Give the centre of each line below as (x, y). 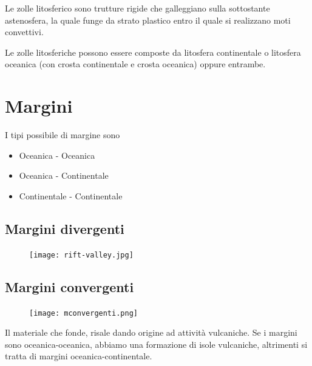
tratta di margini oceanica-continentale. (79, 356)
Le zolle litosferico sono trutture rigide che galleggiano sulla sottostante (137, 8)
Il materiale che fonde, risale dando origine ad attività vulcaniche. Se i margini (151, 332)
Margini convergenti (70, 286)
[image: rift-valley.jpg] (81, 255)
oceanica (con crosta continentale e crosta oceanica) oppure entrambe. (135, 64)
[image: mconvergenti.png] (83, 313)
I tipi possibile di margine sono (63, 135)
